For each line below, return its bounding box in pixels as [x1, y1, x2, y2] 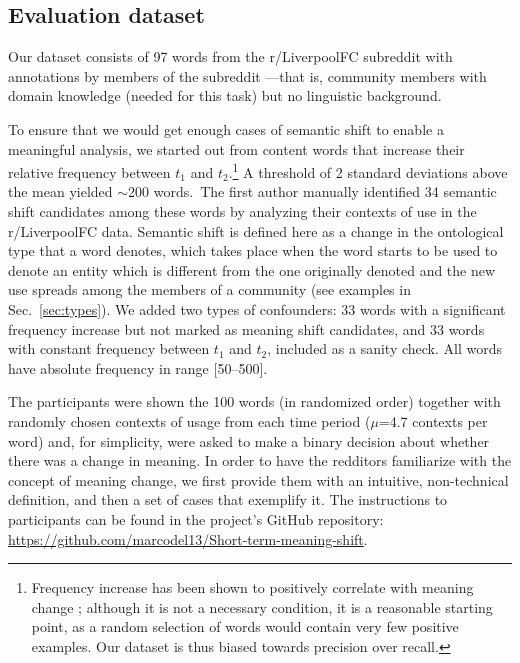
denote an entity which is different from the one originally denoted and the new [8, 259, 496, 280]
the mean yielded [8, 181, 113, 202]
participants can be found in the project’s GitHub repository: [8, 508, 384, 529]
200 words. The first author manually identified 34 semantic [128, 181, 497, 202]
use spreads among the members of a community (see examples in [8, 279, 411, 300]
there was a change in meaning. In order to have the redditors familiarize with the [8, 450, 512, 471]
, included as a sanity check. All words [267, 338, 502, 359]
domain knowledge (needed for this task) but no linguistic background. [8, 85, 442, 106]
